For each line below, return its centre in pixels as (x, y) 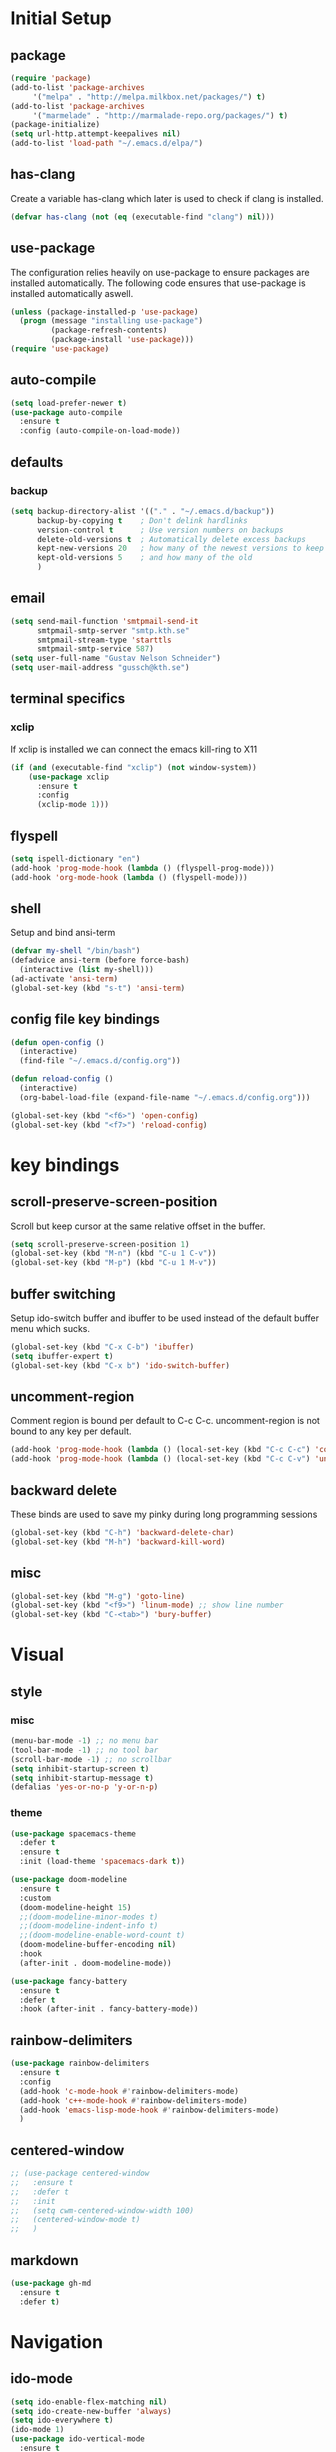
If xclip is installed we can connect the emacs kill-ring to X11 (134, 749)
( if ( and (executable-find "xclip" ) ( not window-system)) (133, 767)
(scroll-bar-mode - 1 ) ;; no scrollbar (91, 1759)
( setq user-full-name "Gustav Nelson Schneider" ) (116, 658)
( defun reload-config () (62, 1079)
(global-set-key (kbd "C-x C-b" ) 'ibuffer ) (102, 1347)
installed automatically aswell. (72, 293)
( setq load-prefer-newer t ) (69, 403)
